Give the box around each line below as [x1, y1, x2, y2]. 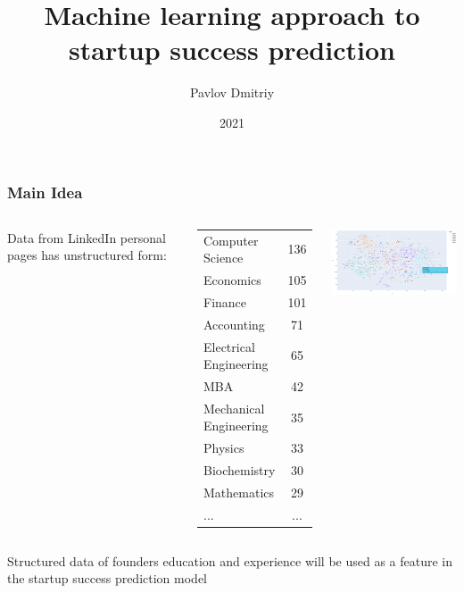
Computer [203, 230, 259, 249]
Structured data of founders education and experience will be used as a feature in [7, 551, 453, 570]
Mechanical [203, 398, 265, 417]
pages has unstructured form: [7, 246, 167, 264]
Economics [203, 270, 261, 288]
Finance [203, 292, 247, 311]
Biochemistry [203, 461, 276, 480]
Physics [203, 438, 244, 457]
